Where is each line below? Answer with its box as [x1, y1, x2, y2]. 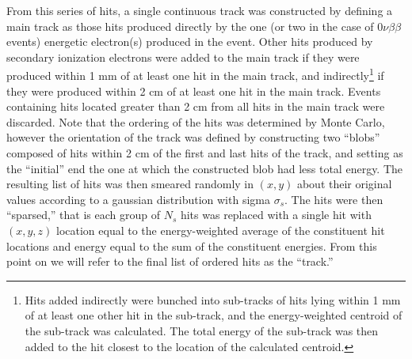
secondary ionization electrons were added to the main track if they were [6, 48, 360, 65]
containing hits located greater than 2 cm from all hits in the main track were [6, 98, 385, 115]
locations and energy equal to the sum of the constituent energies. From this [6, 237, 377, 254]
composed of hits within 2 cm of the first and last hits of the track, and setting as [6, 145, 403, 161]
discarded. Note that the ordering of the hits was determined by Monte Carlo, [6, 113, 385, 130]
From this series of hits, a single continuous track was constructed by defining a [6, 2, 393, 18]
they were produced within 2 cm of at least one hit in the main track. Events [6, 82, 381, 99]
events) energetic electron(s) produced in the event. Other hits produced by [6, 33, 373, 50]
